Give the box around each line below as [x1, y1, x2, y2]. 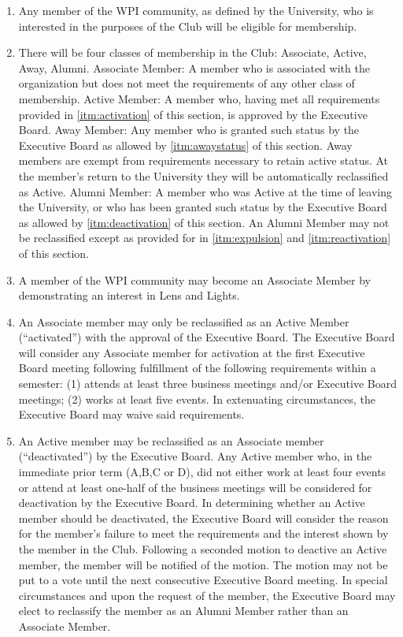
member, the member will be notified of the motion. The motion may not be [18, 556, 388, 572]
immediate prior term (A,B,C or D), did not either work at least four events [18, 464, 386, 480]
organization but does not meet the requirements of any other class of [18, 75, 355, 91]
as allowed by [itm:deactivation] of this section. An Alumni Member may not [18, 214, 390, 230]
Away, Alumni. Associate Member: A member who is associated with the [18, 59, 370, 76]
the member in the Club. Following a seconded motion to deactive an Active [18, 541, 387, 557]
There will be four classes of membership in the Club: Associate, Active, [18, 44, 367, 61]
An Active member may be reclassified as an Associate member [18, 432, 324, 449]
